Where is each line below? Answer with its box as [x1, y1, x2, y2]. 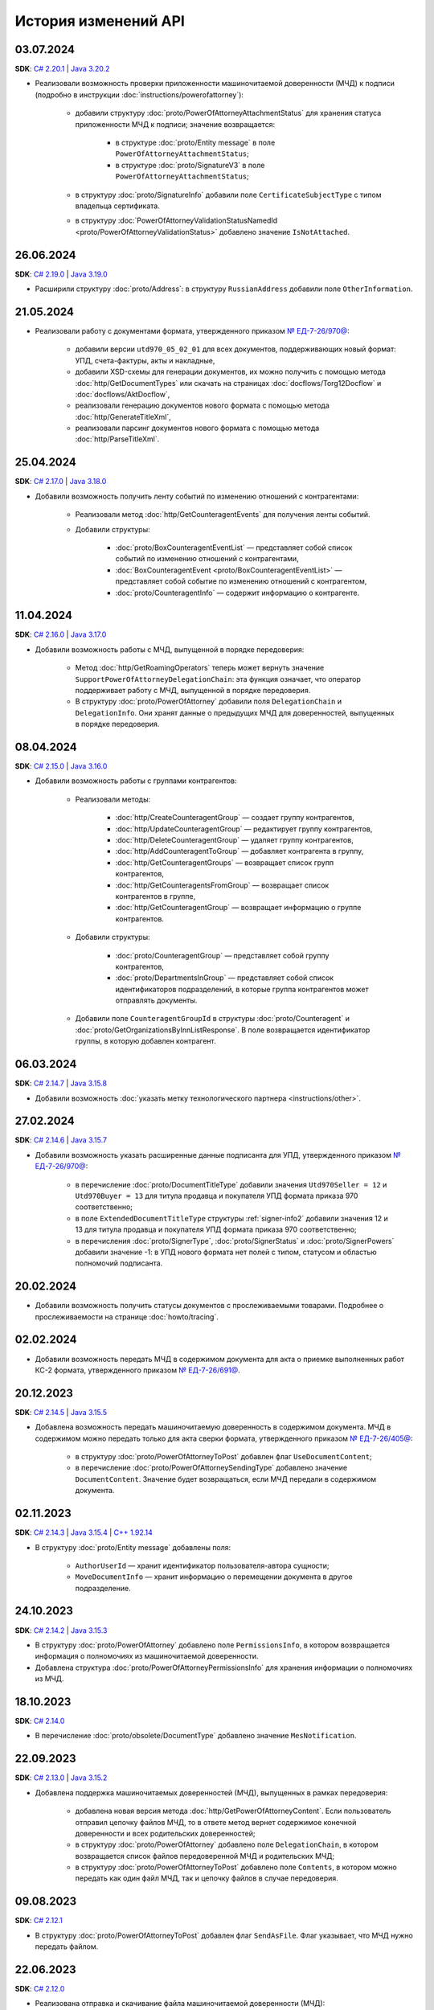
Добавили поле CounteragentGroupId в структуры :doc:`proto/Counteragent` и [75, 1014, 350, 1023]
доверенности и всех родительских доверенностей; [75, 1828, 256, 1838]
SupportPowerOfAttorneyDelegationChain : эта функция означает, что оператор [75, 674, 361, 683]
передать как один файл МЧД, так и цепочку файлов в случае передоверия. [75, 1873, 339, 1883]
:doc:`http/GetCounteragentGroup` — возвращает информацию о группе [115, 903, 362, 913]
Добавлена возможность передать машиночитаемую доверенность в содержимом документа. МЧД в [35, 1422, 391, 1432]
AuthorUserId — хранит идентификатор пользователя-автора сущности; [75, 1561, 330, 1570]
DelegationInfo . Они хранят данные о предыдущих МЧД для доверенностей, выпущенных [75, 708, 395, 717]
